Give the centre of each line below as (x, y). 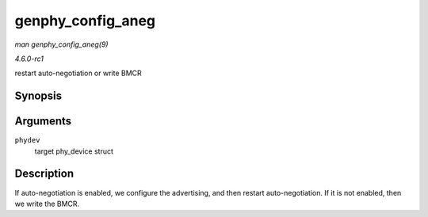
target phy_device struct (74, 151)
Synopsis (38, 96)
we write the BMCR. (47, 204)
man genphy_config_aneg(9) (61, 44)
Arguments (43, 122)
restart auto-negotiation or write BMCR (78, 73)
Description (44, 174)
